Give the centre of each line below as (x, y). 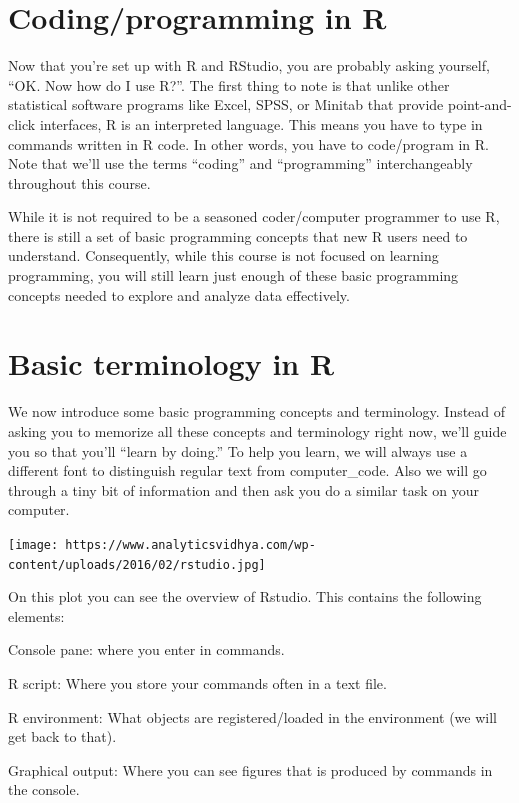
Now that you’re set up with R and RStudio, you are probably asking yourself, (249, 65)
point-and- (479, 104)
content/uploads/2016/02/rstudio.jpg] (137, 564)
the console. (44, 789)
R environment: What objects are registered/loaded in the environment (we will (252, 716)
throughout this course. (79, 182)
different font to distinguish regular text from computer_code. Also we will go (247, 470)
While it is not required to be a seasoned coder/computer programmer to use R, (254, 216)
